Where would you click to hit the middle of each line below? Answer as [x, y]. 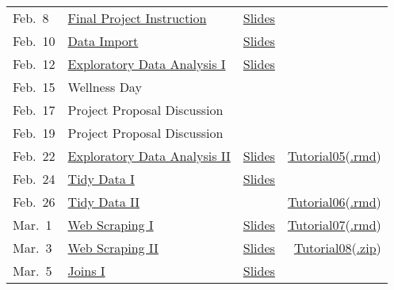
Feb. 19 [34, 133]
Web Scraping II [113, 248]
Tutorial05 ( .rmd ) [334, 156]
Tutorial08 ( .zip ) [337, 248]
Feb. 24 [34, 179]
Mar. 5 [33, 271]
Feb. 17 [34, 110]
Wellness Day [105, 87]
